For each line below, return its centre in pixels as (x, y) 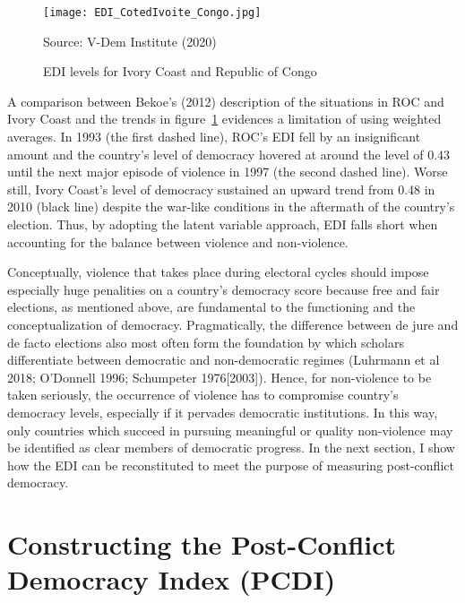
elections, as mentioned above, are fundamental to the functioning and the (211, 307)
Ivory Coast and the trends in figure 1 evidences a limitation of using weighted (224, 119)
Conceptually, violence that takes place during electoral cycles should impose (218, 272)
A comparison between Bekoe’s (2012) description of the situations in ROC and (226, 101)
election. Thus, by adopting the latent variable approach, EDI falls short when (223, 224)
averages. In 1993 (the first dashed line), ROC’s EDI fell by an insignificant (214, 137)
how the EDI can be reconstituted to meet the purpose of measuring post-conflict (231, 465)
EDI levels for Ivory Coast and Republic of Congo (180, 71)
